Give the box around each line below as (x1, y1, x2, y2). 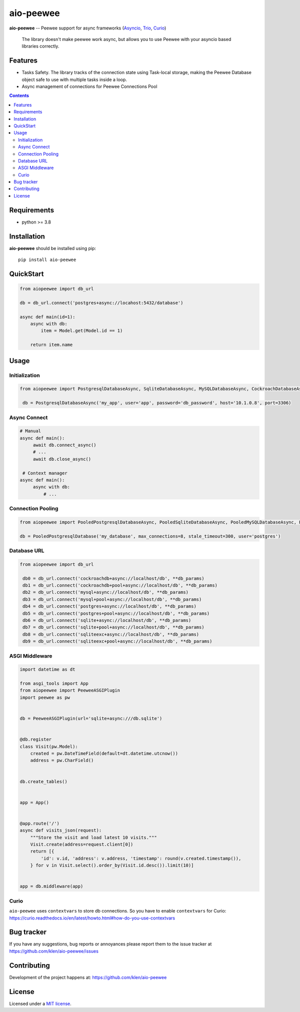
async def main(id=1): (19, 314, 75, 319)
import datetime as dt (19, 666, 75, 672)
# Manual (19, 428, 41, 434)
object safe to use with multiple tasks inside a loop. (21, 76, 127, 82)
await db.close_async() (32, 456, 91, 462)
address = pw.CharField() (30, 757, 94, 763)
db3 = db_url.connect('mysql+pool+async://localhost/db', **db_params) (22, 596, 202, 602)
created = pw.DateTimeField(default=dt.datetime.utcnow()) (30, 750, 178, 756)
